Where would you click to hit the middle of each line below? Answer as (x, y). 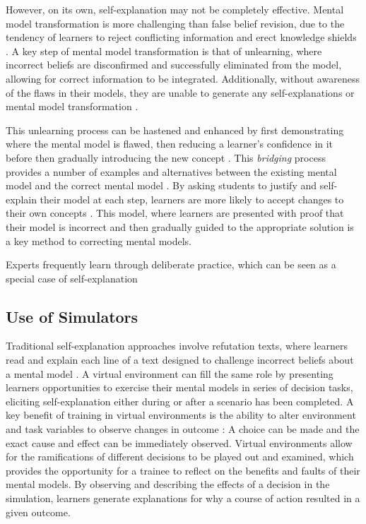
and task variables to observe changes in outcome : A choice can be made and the (183, 429)
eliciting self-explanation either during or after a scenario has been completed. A (180, 401)
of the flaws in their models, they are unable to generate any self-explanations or (180, 92)
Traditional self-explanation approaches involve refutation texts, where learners (177, 346)
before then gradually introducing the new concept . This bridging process (166, 157)
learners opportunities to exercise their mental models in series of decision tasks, (179, 387)
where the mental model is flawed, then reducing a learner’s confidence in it (170, 144)
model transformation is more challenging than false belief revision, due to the (175, 23)
